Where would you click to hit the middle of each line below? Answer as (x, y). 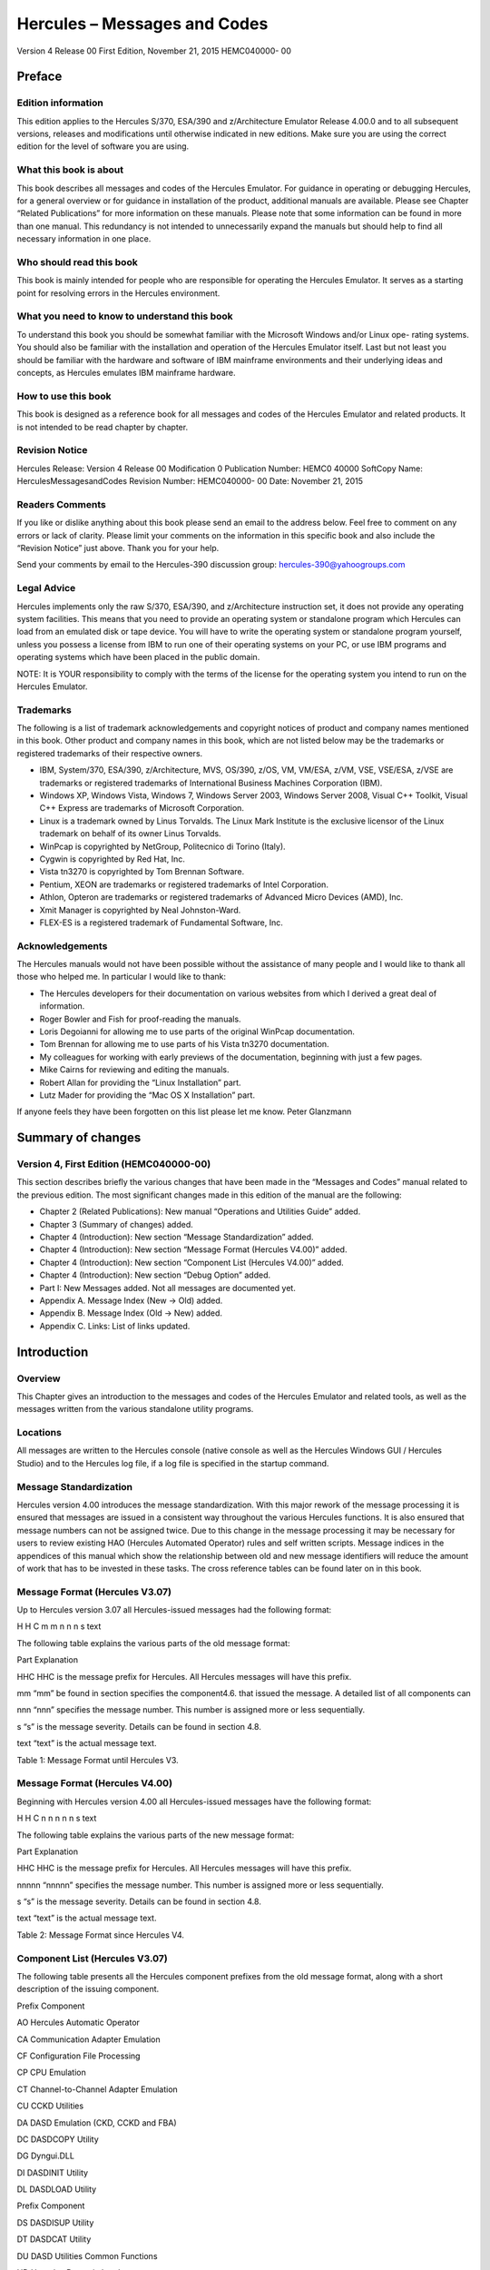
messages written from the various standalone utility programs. (135, 1409)
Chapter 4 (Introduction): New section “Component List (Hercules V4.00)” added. (191, 1262)
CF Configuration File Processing (78, 2056)
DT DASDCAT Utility (54, 2239)
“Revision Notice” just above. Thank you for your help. (118, 548)
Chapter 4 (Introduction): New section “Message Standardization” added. (176, 1237)
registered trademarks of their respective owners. (110, 753)
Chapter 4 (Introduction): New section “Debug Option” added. (155, 1275)
